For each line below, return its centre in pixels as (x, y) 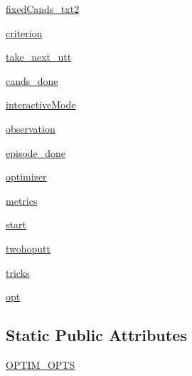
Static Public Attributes (96, 335)
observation (31, 128)
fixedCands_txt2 (43, 9)
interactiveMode (41, 105)
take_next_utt (39, 57)
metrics (22, 200)
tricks (18, 272)
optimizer (26, 177)
